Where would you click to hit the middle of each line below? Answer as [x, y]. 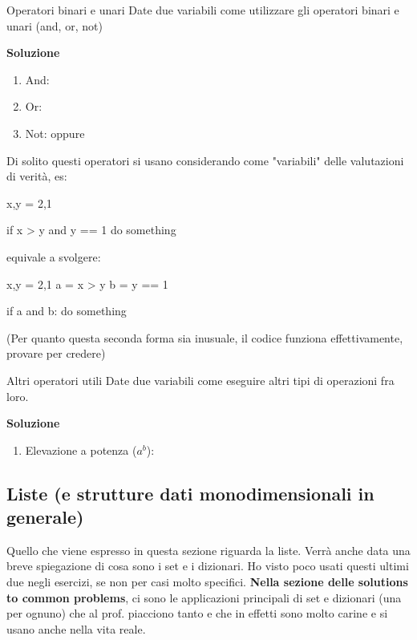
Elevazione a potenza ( [81, 450]
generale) [45, 517]
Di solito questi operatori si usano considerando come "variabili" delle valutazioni [205, 160]
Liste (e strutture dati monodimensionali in [190, 493]
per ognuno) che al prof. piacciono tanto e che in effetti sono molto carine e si [197, 613]
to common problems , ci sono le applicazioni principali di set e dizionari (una [204, 597]
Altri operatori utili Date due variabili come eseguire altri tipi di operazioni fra [200, 380]
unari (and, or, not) [55, 25]
